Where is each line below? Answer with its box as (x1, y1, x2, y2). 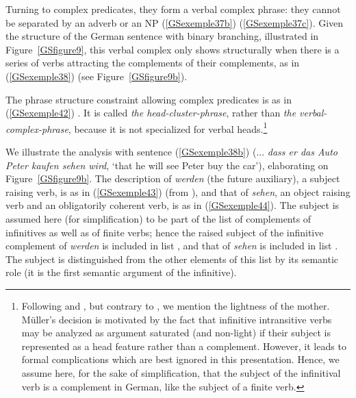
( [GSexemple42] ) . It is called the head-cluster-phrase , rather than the (5, 105, 296, 120)
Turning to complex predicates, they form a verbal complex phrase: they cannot (5, 2, 341, 16)
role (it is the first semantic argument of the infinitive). (5, 265, 237, 279)
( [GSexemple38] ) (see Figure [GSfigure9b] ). (5, 69, 188, 83)
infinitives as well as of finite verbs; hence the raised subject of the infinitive (5, 225, 324, 239)
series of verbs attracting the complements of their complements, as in (5, 55, 300, 70)
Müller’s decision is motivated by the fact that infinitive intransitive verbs (21, 312, 332, 326)
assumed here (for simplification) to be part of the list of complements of (5, 211, 311, 225)
